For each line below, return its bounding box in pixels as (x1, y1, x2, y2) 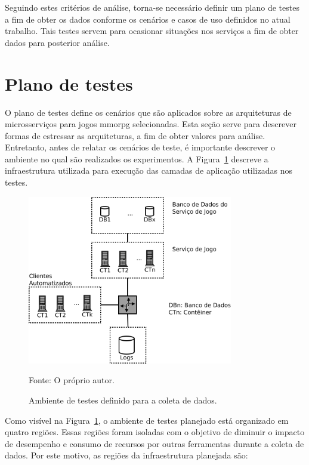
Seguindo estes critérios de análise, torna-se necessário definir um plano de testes (5, 1, 299, 13)
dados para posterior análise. (5, 36, 110, 48)
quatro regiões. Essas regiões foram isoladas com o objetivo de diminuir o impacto (5, 426, 305, 438)
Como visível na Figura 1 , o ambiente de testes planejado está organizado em (5, 414, 289, 426)
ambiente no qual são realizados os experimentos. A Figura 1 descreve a (5, 152, 268, 165)
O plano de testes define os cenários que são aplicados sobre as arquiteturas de (5, 106, 292, 118)
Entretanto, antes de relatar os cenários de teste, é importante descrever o (5, 141, 276, 153)
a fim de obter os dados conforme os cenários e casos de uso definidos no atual (5, 13, 291, 25)
